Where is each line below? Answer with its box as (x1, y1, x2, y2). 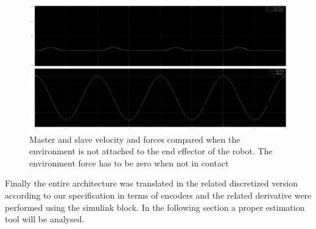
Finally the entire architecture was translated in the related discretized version (5, 177, 298, 190)
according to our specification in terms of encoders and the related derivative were (5, 189, 312, 201)
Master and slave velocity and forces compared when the (29, 132, 241, 145)
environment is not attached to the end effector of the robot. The (29, 145, 273, 157)
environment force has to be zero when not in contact (29, 156, 229, 169)
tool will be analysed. (5, 213, 85, 225)
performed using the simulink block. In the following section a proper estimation (5, 200, 305, 213)
